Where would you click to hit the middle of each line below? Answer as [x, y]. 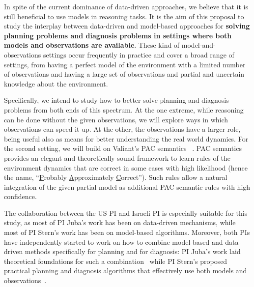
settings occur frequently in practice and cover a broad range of [139, 54]
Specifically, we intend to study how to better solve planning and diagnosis [116, 100]
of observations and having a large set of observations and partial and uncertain [124, 74]
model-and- [198, 45]
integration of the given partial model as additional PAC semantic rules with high [127, 187]
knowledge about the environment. [56, 83]
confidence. [20, 196]
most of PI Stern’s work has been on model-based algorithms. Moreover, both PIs [127, 232]
